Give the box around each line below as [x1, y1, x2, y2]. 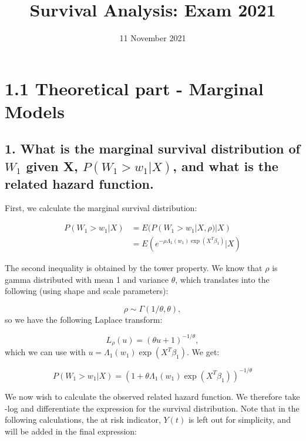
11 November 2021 [119, 32, 186, 44]
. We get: [187, 346, 220, 358]
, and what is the [173, 156, 278, 175]
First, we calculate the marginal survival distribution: [5, 202, 197, 214]
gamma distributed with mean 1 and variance [5, 273, 169, 285]
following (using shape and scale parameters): [5, 285, 169, 297]
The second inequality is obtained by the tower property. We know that [5, 262, 263, 274]
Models [5, 99, 65, 123]
